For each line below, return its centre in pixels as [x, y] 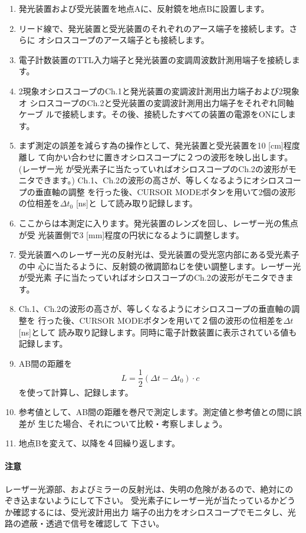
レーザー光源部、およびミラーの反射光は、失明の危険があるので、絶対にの [149, 488]
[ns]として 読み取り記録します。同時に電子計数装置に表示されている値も [158, 332]
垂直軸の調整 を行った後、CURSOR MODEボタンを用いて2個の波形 [165, 191]
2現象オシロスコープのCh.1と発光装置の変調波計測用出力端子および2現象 [159, 91]
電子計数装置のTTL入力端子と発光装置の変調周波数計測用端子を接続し [155, 59]
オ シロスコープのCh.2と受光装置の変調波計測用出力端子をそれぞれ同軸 [156, 102]
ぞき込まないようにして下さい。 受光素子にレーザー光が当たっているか [142, 500]
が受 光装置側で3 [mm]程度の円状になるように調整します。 [131, 234]
